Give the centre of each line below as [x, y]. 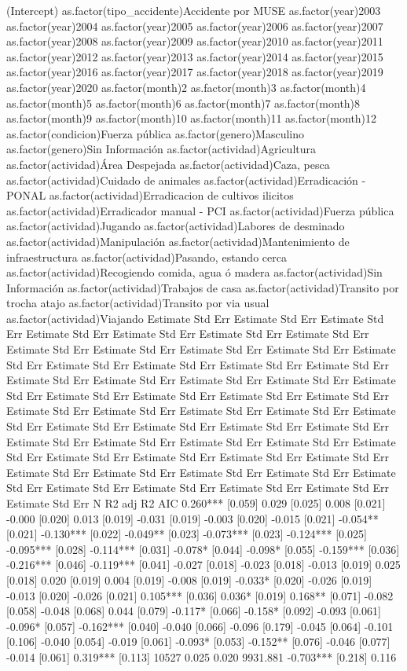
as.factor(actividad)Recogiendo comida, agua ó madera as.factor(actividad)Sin [194, 272]
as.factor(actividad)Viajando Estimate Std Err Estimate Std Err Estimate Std [195, 318]
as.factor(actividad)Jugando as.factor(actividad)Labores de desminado [176, 226]
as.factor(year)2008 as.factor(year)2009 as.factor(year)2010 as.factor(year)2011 [195, 41]
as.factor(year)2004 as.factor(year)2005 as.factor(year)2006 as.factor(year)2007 [195, 26]
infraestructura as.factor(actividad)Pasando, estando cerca [147, 257]
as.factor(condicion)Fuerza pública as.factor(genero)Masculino [156, 133]
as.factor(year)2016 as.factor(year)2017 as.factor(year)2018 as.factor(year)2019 [195, 72]
